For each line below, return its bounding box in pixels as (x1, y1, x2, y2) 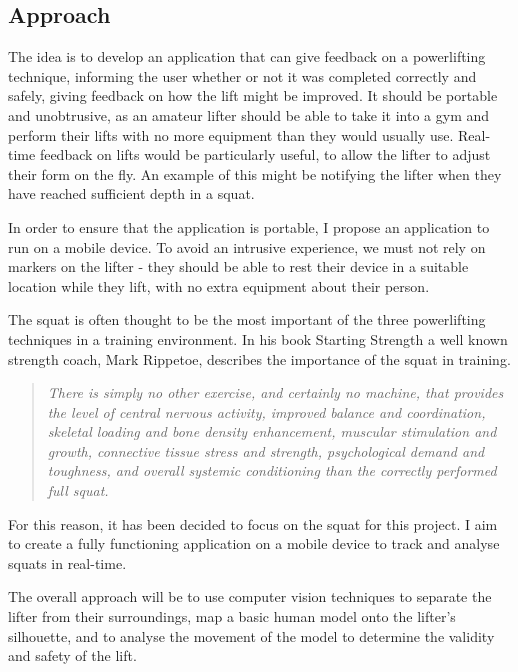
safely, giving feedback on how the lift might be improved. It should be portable (8, 85, 498, 106)
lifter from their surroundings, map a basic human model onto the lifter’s (8, 606, 456, 627)
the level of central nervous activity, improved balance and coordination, (47, 401, 486, 422)
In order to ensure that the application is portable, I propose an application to (8, 216, 490, 237)
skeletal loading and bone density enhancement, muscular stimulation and (47, 421, 497, 442)
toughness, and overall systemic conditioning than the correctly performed (47, 460, 497, 481)
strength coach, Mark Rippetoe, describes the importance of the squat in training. (8, 348, 511, 369)
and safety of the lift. (8, 645, 137, 666)
